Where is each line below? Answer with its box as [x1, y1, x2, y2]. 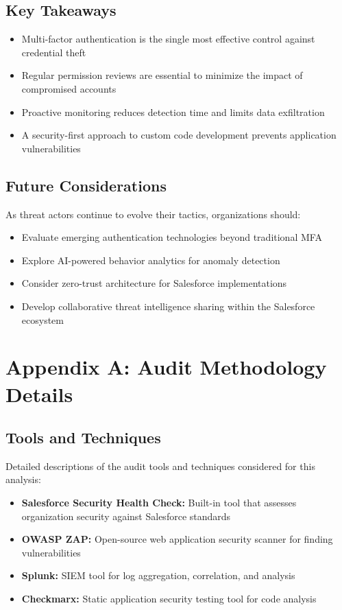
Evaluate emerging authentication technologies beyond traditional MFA [21, 230, 322, 244]
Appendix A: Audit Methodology [5, 353, 327, 381]
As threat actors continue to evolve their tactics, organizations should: [5, 207, 301, 221]
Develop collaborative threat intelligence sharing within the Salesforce [21, 298, 315, 313]
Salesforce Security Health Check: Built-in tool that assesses [21, 495, 297, 510]
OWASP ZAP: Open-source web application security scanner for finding [21, 532, 333, 546]
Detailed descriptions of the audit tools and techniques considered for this [5, 458, 315, 473]
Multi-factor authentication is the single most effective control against [21, 32, 315, 46]
